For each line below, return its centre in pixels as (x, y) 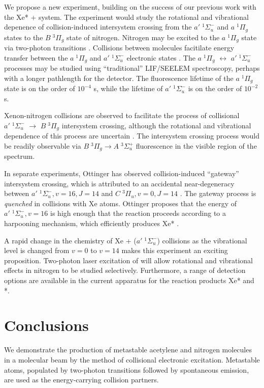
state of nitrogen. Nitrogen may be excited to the (143, 37)
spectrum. (20, 156)
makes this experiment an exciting (175, 250)
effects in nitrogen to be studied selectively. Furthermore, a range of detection (125, 270)
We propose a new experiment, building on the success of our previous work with (130, 7)
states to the (24, 37)
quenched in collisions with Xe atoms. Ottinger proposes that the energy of (121, 203)
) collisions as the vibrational (202, 240)
